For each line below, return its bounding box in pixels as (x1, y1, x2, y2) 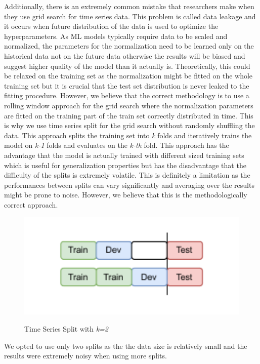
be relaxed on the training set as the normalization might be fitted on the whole (4, 70, 253, 81)
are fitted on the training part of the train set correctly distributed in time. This (4, 110, 253, 120)
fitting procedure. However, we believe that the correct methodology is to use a (4, 90, 249, 101)
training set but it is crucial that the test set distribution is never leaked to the (4, 80, 249, 91)
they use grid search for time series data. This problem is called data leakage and (4, 11, 256, 21)
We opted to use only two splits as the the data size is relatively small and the (4, 340, 247, 351)
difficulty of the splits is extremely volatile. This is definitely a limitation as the (4, 170, 250, 180)
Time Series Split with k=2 (24, 323, 109, 334)
